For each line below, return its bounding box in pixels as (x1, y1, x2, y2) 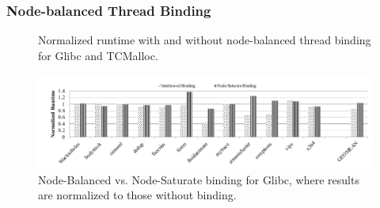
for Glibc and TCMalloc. (38, 47, 158, 63)
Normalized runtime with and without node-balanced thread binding (38, 32, 371, 48)
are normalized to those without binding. (38, 187, 237, 203)
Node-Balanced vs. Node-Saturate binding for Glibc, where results (38, 171, 359, 187)
